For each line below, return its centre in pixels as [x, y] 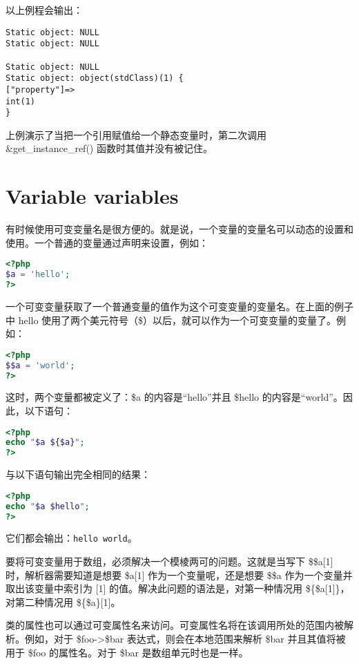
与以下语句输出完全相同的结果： [78, 474]
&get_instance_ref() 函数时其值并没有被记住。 [109, 148]
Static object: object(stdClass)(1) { [95, 78]
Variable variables [92, 196]
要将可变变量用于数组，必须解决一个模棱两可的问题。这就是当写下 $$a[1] [169, 561]
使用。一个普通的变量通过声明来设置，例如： [107, 242]
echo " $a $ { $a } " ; [45, 443]
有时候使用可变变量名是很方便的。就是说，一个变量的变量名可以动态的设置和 [179, 229]
